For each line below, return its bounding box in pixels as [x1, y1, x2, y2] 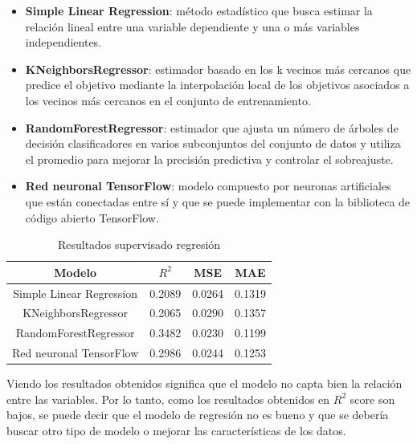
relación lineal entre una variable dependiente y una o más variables [25, 18, 360, 35]
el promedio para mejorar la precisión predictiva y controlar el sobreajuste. [25, 150, 394, 167]
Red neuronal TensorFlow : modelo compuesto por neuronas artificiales [25, 177, 391, 194]
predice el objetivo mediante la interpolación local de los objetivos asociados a [25, 76, 410, 93]
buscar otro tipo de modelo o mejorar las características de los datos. [6, 422, 346, 438]
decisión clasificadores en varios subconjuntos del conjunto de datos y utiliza [25, 135, 401, 152]
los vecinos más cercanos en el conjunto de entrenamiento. [25, 92, 311, 108]
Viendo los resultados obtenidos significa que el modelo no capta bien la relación [6, 375, 403, 392]
